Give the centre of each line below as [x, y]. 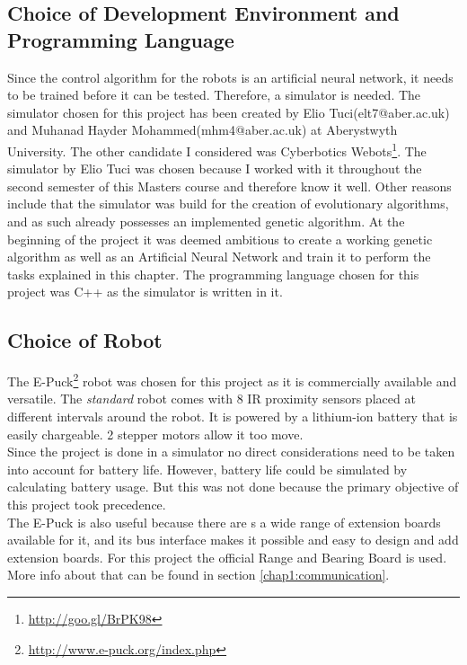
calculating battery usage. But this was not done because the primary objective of [233, 487]
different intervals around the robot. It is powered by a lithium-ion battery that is [233, 417]
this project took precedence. [87, 504]
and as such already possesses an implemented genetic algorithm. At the [206, 221]
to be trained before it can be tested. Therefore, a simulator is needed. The [214, 95]
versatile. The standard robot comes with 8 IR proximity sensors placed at [211, 399]
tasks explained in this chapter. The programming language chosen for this [213, 274]
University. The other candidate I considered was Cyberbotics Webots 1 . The [217, 149]
